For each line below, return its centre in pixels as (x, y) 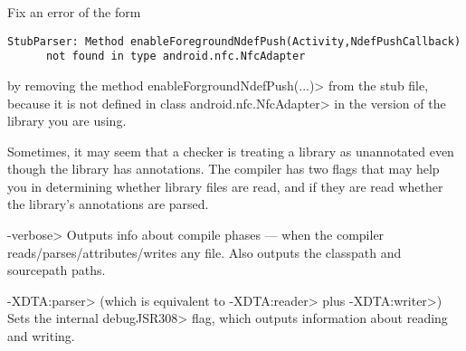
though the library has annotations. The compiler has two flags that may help (223, 169)
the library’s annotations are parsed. (108, 204)
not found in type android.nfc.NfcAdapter (176, 57)
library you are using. (67, 121)
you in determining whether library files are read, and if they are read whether (225, 186)
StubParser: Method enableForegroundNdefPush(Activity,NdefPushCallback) (234, 41)
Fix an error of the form (74, 12)
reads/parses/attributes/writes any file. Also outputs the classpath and (204, 252)
